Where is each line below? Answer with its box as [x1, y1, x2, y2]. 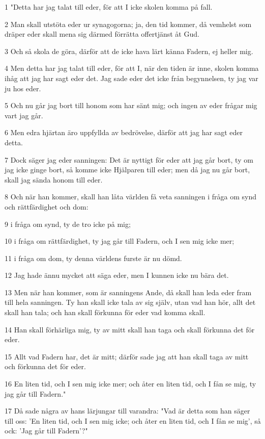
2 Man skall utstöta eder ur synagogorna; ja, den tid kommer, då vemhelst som [5, 18, 252, 29]
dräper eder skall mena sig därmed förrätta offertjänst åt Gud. [5, 29, 199, 39]
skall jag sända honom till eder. [5, 174, 103, 185]
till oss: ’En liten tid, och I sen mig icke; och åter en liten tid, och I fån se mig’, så [5, 415, 261, 426]
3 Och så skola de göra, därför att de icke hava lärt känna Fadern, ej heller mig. [5, 45, 253, 56]
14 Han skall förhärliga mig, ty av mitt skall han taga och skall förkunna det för [5, 324, 255, 334]
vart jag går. [5, 110, 43, 120]
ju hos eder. [5, 83, 41, 93]
